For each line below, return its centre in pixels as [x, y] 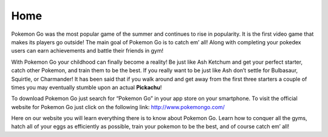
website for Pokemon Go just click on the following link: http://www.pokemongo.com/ [118, 107]
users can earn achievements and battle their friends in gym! [87, 51]
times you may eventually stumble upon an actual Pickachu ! [87, 87]
